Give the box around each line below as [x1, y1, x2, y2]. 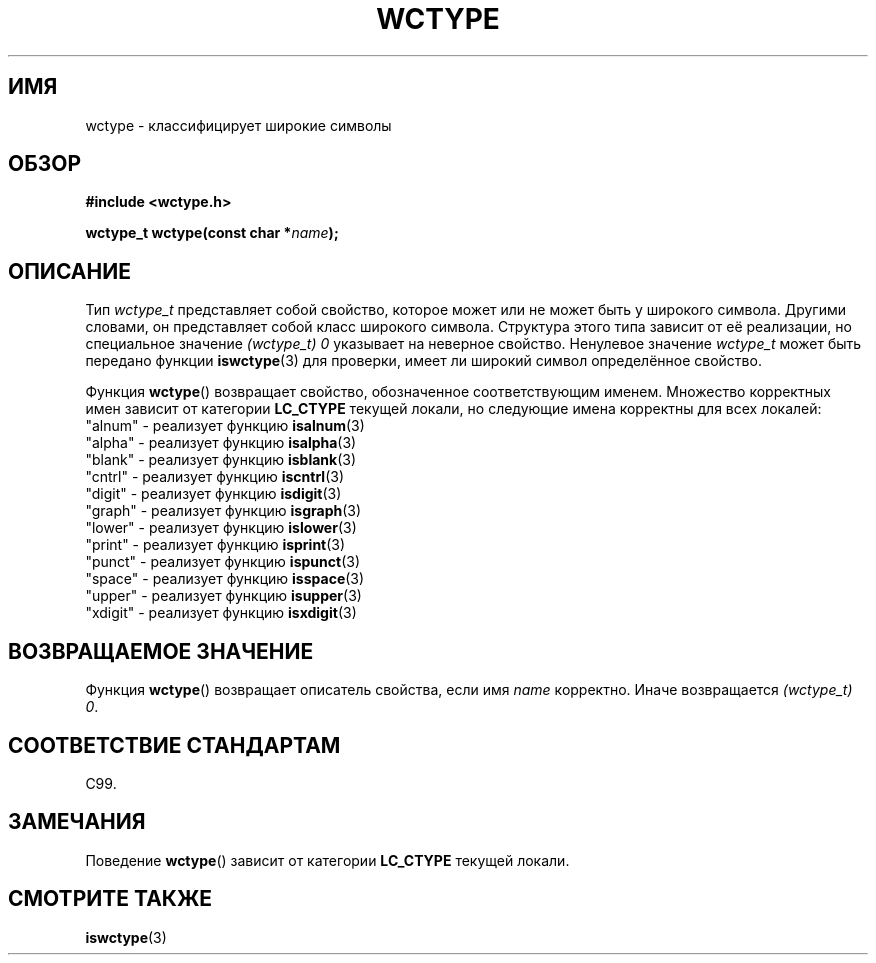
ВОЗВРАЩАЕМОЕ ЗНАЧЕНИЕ [8, 638, 314, 664]
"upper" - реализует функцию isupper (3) [85, 587, 362, 605]
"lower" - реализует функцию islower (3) [85, 519, 357, 537]
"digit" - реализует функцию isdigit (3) [85, 485, 342, 503]
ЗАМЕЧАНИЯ [8, 809, 146, 835]
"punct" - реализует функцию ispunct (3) [85, 553, 360, 571]
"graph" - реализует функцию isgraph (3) [85, 502, 362, 520]
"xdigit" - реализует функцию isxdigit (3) [85, 604, 357, 622]
